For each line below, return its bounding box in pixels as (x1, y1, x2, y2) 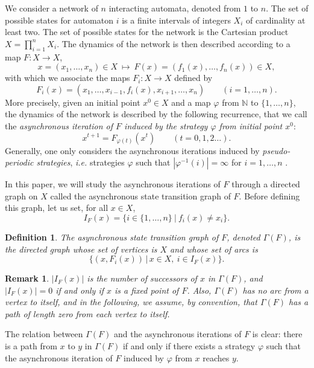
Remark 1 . (5, 272, 49, 285)
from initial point (219, 119, 283, 132)
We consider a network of (5, 2, 98, 14)
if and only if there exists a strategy (122, 340, 256, 352)
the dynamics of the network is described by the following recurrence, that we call (5, 108, 307, 120)
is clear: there (252, 328, 303, 340)
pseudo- (262, 144, 290, 157)
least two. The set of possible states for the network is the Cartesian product (5, 25, 289, 38)
